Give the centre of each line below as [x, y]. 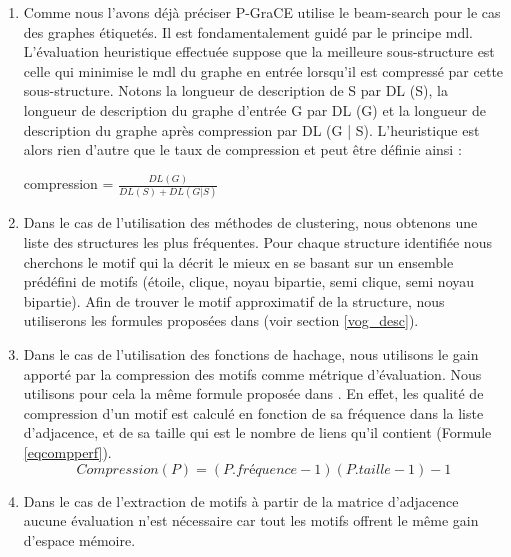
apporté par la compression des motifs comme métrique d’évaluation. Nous [252, 373]
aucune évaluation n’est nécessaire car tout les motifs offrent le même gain [251, 520]
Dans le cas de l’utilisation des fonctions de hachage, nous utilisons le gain [251, 353]
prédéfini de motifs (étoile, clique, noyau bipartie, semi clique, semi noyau [249, 281]
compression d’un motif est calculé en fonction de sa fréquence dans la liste [253, 412]
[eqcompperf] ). [67, 451]
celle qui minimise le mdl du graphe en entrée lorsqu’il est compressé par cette [263, 70]
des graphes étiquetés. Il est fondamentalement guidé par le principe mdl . [248, 31]
